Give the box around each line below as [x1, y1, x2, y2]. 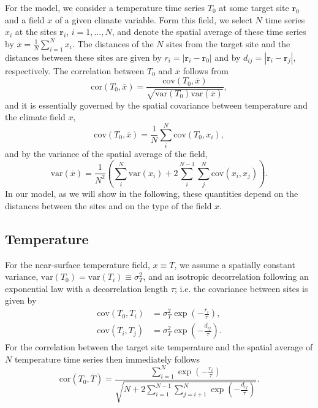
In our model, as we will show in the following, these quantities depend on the [5, 187, 298, 200]
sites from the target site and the [166, 37, 290, 50]
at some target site [219, 1, 289, 13]
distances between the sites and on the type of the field [5, 199, 212, 212]
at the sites [15, 25, 57, 38]
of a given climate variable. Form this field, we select [55, 13, 252, 26]
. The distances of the [72, 37, 154, 50]
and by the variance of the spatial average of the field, [5, 147, 208, 160]
